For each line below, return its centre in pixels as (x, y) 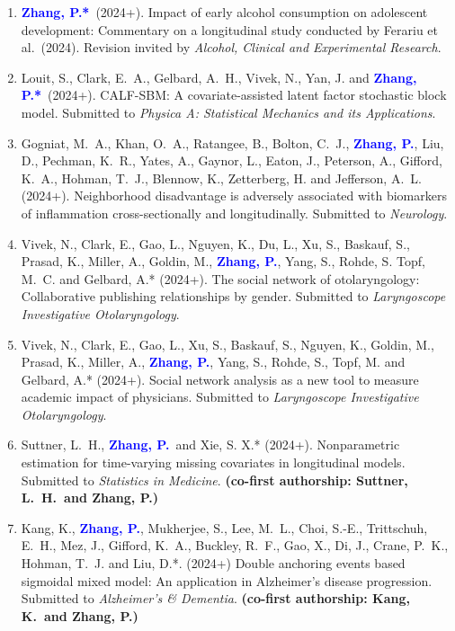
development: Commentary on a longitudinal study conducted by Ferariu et (229, 29)
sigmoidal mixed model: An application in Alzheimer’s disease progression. (227, 580)
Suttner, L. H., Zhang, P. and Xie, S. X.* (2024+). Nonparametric (210, 444)
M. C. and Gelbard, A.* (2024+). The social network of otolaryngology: (220, 278)
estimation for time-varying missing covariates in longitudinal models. (213, 462)
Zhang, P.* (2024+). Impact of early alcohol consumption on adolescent (224, 12)
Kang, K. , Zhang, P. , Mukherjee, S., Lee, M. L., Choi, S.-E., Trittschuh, (224, 527)
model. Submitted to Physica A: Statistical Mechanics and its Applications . (228, 112)
